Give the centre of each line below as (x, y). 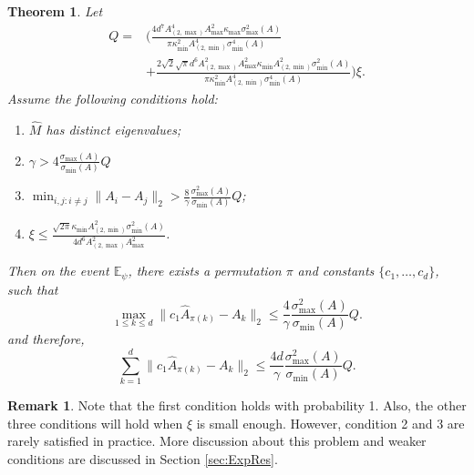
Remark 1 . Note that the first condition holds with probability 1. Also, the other (237, 405)
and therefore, (46, 339)
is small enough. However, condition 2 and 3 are (330, 423)
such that (33, 289)
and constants (336, 271)
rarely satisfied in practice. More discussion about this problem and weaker (217, 441)
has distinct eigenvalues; (113, 129)
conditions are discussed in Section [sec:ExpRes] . (143, 458)
